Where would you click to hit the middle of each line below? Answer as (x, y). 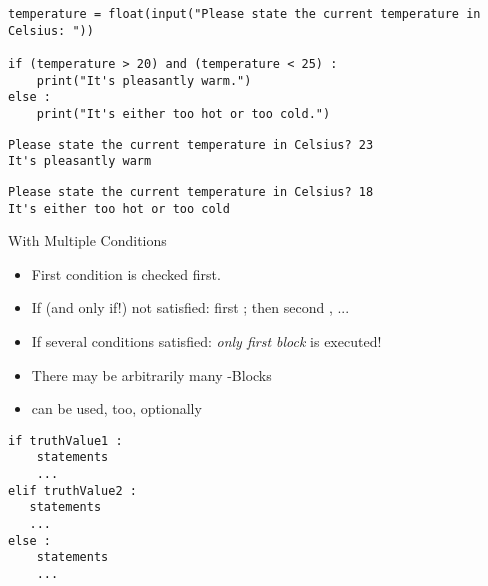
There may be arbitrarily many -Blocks (151, 374)
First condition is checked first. (126, 273)
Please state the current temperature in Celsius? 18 (191, 191)
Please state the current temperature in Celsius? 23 (191, 144)
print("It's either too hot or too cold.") (183, 113)
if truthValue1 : (65, 440)
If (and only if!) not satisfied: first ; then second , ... (190, 307)
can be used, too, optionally (116, 408)
